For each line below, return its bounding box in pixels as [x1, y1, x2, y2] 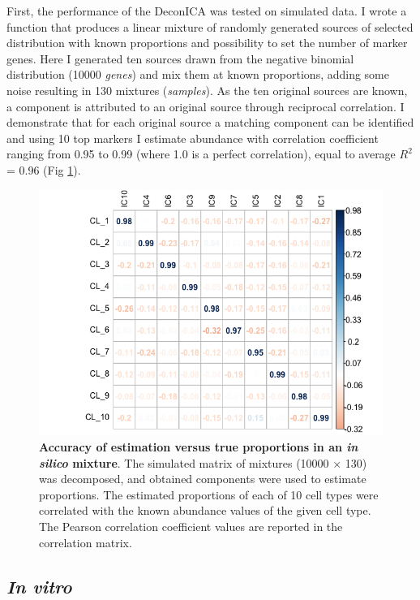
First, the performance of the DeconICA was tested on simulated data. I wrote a [6, 2, 407, 19]
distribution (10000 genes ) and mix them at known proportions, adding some [6, 66, 389, 83]
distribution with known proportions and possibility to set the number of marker [6, 34, 408, 51]
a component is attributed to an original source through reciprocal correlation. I [6, 97, 405, 114]
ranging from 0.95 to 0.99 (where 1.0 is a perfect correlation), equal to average [6, 145, 396, 162]
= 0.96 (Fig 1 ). [6, 161, 81, 178]
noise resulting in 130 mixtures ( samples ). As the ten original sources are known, [6, 81, 408, 98]
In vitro [6, 573, 72, 598]
